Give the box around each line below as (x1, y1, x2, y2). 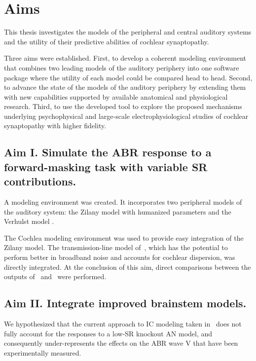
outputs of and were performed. (4, 271, 107, 282)
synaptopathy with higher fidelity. (4, 120, 107, 131)
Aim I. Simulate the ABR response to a (4, 144, 212, 160)
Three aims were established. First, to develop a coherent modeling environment (4, 53, 247, 63)
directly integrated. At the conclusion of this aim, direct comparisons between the (4, 261, 251, 272)
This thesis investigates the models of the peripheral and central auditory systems (4, 27, 252, 37)
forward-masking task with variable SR (4, 159, 208, 174)
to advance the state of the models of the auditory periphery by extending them (4, 82, 246, 92)
